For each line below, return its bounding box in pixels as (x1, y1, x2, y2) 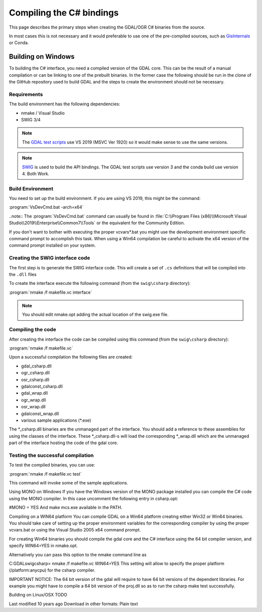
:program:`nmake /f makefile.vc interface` (9, 289, 92, 295)
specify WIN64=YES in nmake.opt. (9, 543, 78, 548)
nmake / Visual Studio (21, 110, 65, 116)
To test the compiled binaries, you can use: (9, 462, 96, 468)
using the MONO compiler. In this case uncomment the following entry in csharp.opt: (9, 496, 179, 501)
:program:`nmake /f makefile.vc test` (9, 471, 82, 477)
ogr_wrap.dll (21, 397, 46, 403)
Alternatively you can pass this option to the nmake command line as (9, 551, 147, 558)
